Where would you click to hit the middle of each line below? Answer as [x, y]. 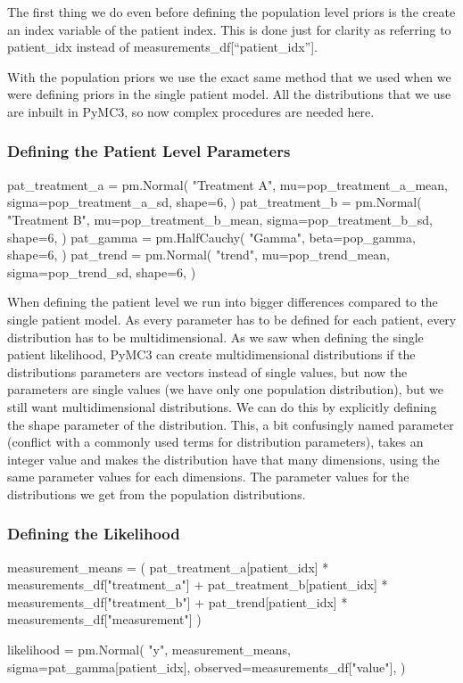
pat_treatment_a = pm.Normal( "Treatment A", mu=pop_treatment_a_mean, [228, 184]
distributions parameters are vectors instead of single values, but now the [207, 371]
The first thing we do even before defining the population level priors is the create [231, 12]
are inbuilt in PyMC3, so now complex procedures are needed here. [191, 111]
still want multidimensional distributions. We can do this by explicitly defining [222, 406]
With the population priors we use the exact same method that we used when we [229, 76]
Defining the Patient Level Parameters [149, 151]
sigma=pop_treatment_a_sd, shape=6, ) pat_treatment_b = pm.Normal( [215, 202]
